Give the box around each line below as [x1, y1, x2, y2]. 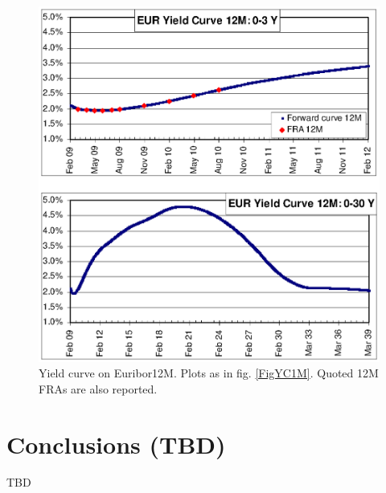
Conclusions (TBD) [6, 427, 226, 460]
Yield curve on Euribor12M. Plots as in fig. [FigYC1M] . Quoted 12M [39, 365, 379, 381]
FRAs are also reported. [39, 380, 158, 397]
